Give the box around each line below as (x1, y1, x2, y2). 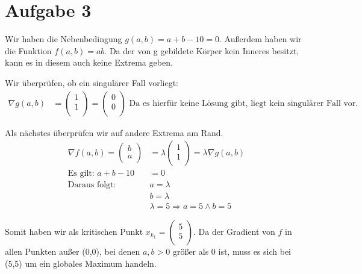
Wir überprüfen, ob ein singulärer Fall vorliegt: (5, 76, 178, 89)
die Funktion (5, 44, 52, 57)
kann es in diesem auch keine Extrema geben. (5, 56, 173, 69)
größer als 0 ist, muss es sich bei (172, 245, 292, 258)
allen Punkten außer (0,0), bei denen (5, 245, 140, 258)
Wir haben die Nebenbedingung (5, 33, 122, 45)
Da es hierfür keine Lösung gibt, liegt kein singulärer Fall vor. (129, 99, 358, 108)
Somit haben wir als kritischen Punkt (5, 225, 143, 238)
